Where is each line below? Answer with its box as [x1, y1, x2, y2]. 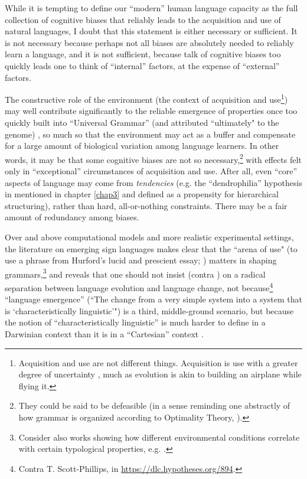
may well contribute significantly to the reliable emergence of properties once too [5, 105, 298, 117]
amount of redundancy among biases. [5, 211, 139, 223]
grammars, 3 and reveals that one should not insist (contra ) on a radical [5, 266, 266, 280]
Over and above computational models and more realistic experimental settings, [5, 231, 294, 243]
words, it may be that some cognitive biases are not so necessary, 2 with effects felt [5, 151, 302, 165]
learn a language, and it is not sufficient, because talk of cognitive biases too [5, 48, 281, 60]
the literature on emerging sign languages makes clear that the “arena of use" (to [5, 242, 298, 255]
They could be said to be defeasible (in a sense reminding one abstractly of [18, 399, 290, 412]
